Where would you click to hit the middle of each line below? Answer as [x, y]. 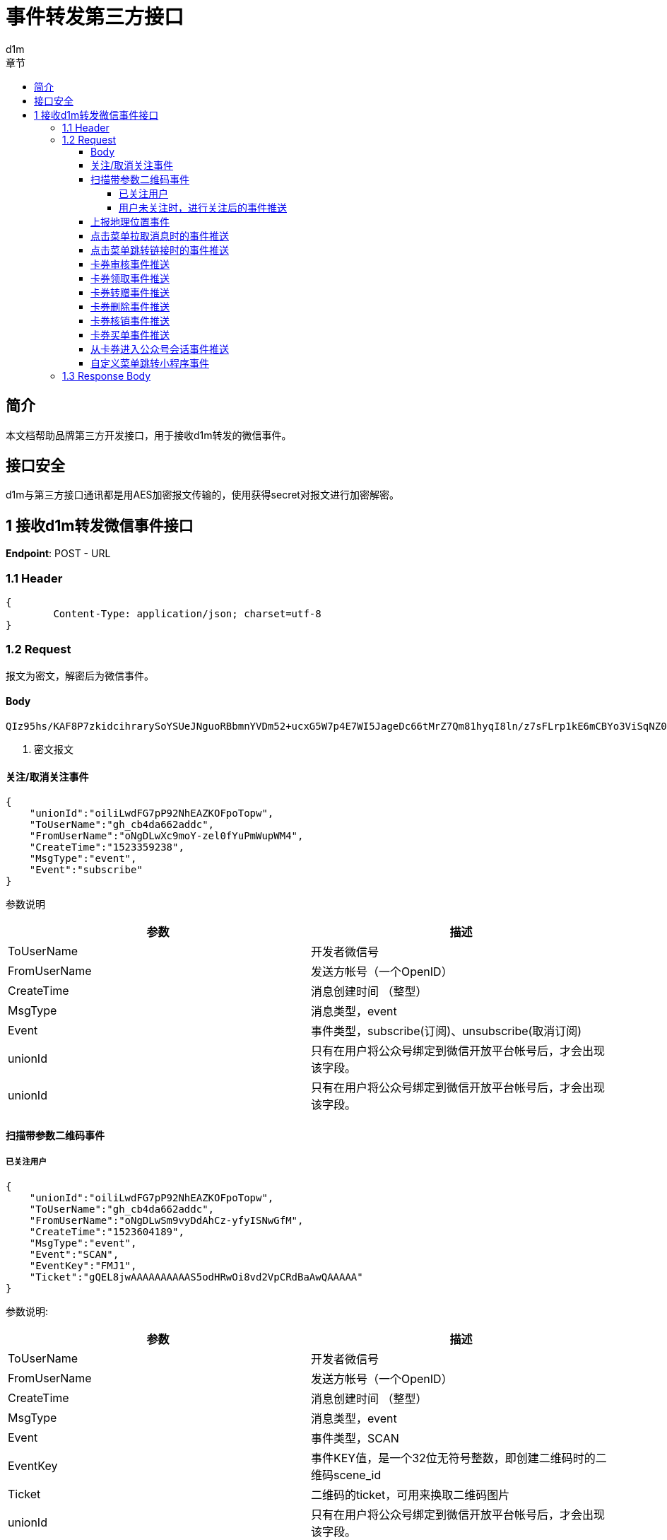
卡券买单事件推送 [130, 334]
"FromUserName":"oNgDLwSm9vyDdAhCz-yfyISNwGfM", [166, 1220]
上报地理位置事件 [130, 221]
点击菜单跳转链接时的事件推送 [160, 250]
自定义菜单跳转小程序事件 [150, 363]
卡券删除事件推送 [130, 306]
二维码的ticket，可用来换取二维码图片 [411, 1494]
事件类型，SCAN [355, 1438]
